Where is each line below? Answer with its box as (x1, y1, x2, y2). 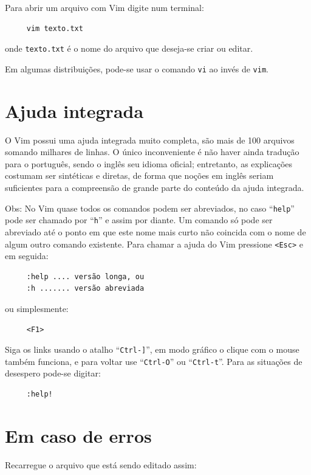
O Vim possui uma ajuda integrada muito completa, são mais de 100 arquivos (5, 133, 295, 146)
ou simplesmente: (5, 302, 69, 314)
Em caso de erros (5, 423, 152, 448)
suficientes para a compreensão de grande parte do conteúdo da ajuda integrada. (5, 181, 304, 193)
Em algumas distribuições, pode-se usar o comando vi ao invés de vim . (5, 62, 268, 75)
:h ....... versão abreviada (26, 284, 145, 293)
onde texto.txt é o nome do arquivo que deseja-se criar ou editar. (5, 42, 253, 55)
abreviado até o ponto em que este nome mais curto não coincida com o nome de (5, 225, 306, 238)
